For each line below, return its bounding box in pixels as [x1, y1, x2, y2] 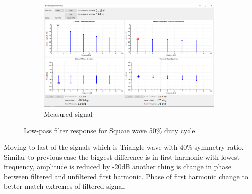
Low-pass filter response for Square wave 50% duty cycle [24, 125, 195, 136]
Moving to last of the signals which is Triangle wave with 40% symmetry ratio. [4, 142, 244, 152]
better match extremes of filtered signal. [4, 181, 126, 191]
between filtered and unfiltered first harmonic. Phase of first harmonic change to [4, 171, 248, 181]
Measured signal [44, 108, 93, 119]
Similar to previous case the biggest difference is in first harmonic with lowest [4, 151, 240, 162]
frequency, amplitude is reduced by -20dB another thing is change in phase [4, 161, 231, 172]
